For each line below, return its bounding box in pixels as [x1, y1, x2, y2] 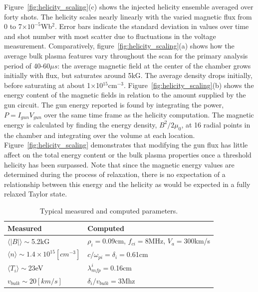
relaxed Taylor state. [4, 188, 67, 199]
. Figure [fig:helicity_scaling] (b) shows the [123, 79, 254, 90]
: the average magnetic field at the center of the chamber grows [57, 60, 251, 70]
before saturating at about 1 [4, 79, 91, 90]
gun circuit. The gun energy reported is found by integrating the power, [4, 99, 224, 109]
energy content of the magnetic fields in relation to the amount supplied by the [4, 89, 246, 100]
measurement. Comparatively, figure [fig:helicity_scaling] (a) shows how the [4, 40, 235, 51]
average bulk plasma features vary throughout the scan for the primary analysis [4, 50, 248, 60]
